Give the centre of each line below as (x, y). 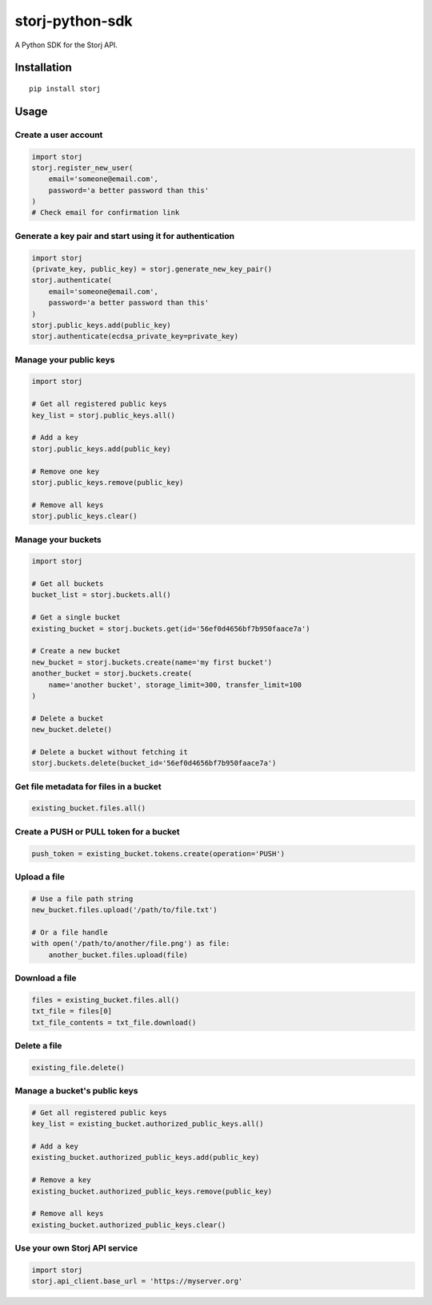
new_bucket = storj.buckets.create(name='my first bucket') (152, 662)
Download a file (46, 978)
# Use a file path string (82, 899)
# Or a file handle (70, 932)
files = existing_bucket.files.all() (106, 1000)
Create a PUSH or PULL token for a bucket (97, 831)
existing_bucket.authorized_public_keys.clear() (129, 1225)
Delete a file (38, 1046)
